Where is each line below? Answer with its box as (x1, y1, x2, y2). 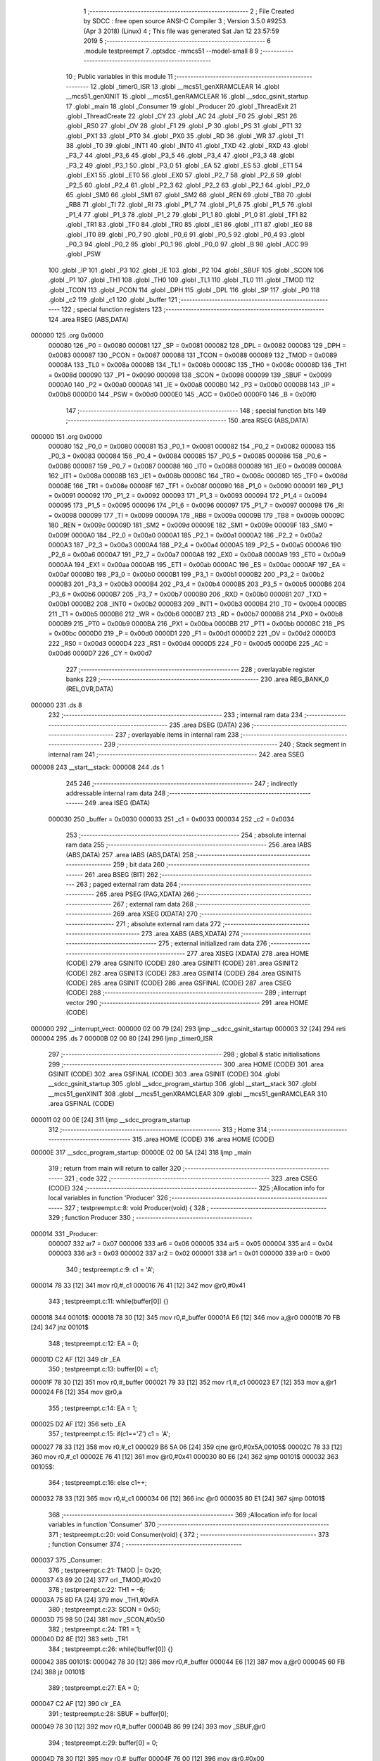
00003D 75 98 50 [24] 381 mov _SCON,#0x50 (30, 1615, 165, 1624)
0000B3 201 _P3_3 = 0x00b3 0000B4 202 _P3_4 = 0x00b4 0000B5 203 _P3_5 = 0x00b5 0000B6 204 (48, 580, 346, 588)
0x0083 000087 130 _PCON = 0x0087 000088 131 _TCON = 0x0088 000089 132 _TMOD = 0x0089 (48, 351, 338, 359)
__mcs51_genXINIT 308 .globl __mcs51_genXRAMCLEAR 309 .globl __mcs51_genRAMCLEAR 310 (48, 1089, 327, 1098)
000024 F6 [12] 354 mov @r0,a (30, 1388, 122, 1396)
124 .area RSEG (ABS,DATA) (48, 315, 129, 323)
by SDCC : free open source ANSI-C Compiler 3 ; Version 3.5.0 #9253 (83, 17, 286, 25)
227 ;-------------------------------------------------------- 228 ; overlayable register (65, 665, 316, 673)
